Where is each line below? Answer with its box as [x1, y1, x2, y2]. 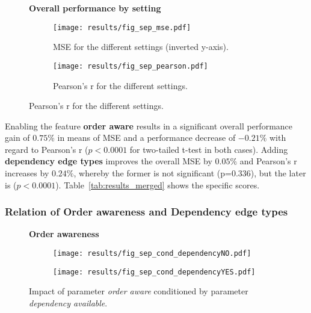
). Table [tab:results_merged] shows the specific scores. [55, 178, 260, 191]
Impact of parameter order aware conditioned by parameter [29, 285, 248, 297]
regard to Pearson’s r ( [5, 143, 88, 155]
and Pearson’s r [239, 155, 297, 167]
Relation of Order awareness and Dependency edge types [5, 204, 288, 219]
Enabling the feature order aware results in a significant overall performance [5, 119, 293, 132]
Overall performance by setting [29, 2, 161, 14]
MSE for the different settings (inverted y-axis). [53, 40, 229, 53]
